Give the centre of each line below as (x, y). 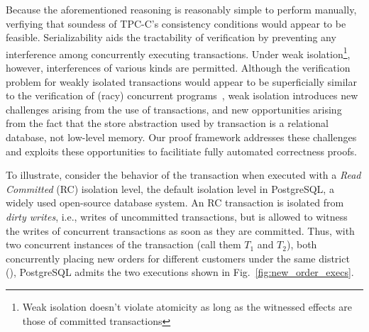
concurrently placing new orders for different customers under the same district (178, 258)
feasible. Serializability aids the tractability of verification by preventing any (171, 37)
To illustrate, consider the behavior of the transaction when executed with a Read (183, 175)
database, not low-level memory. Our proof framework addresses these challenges (181, 137)
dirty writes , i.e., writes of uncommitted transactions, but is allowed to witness (177, 216)
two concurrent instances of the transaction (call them (123, 244)
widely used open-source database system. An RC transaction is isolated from (175, 203)
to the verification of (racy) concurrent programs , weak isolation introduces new (182, 95)
